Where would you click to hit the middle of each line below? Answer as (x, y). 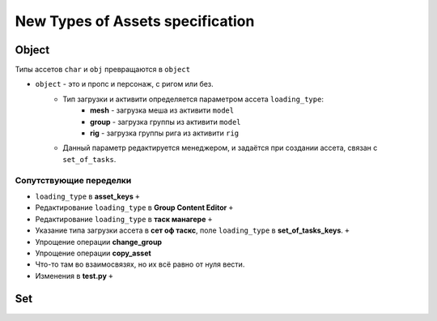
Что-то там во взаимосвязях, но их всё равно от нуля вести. (140, 264)
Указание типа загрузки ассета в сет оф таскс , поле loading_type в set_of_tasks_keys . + (192, 230)
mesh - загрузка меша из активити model (162, 110)
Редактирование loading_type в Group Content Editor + (134, 208)
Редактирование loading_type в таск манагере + (124, 219)
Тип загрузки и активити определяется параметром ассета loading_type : (193, 99)
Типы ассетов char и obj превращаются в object (102, 70)
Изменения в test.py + (74, 276)
